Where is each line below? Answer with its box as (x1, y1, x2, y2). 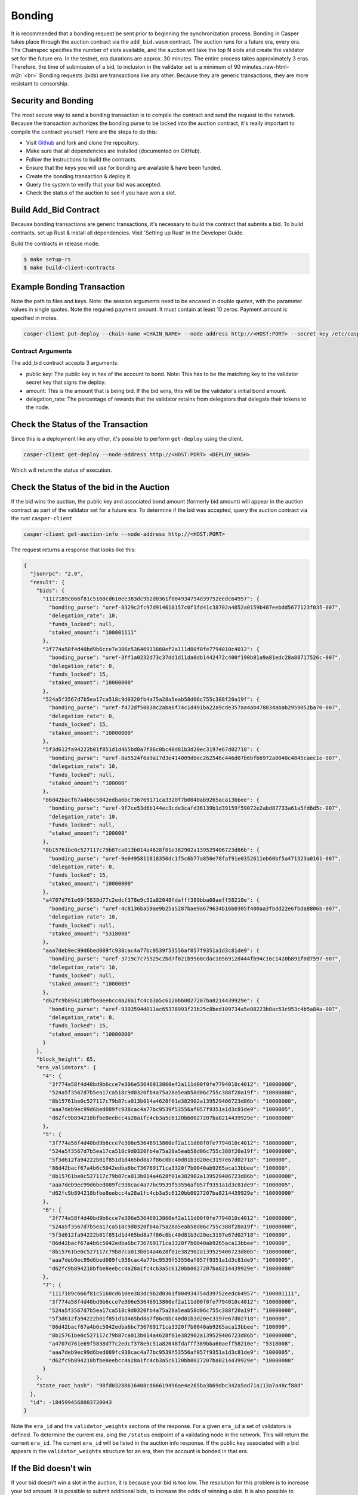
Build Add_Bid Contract (11, 205, 100, 215)
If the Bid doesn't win (11, 1463, 92, 1473)
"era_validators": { (36, 1064, 97, 1071)
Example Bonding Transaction (11, 282, 125, 292)
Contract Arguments (11, 347, 72, 355)
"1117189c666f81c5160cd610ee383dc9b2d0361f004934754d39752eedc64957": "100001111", (48, 1290, 301, 1297)
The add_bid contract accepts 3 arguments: (11, 359, 119, 367)
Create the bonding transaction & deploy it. (26, 172, 132, 179)
